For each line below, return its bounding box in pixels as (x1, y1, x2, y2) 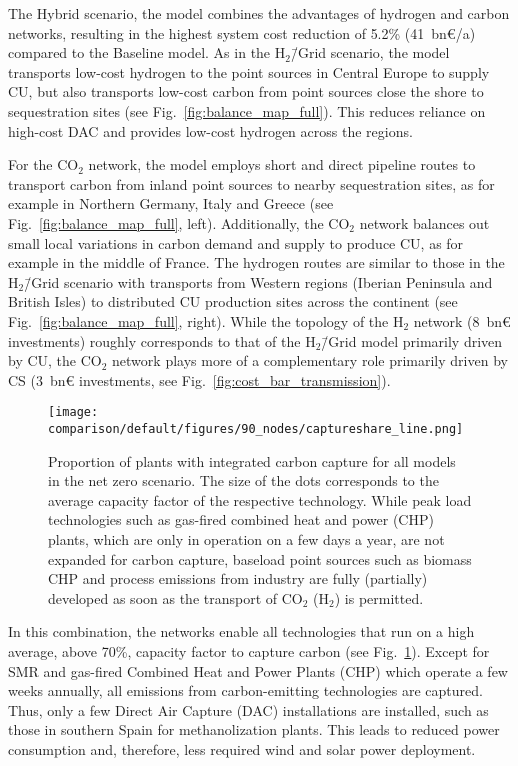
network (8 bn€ (413, 310, 511, 331)
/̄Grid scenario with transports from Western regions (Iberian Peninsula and (24, 271, 493, 292)
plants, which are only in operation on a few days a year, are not (48, 528, 445, 549)
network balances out (359, 212, 490, 233)
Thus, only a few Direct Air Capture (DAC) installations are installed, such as (8, 699, 489, 720)
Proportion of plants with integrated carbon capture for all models (48, 450, 456, 471)
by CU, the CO (8, 350, 102, 371)
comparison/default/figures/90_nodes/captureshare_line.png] (48, 421, 464, 436)
